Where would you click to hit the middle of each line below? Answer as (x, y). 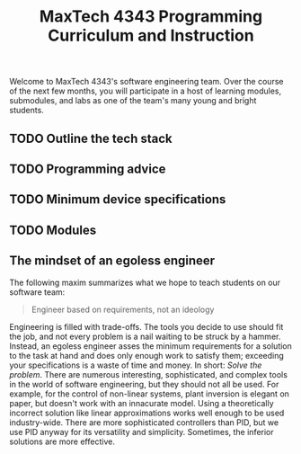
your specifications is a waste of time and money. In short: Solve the (136, 365)
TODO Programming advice (88, 169)
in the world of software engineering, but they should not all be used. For (144, 384)
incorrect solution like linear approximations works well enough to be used (147, 413)
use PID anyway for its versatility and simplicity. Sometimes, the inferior (142, 432)
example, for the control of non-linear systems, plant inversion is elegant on (150, 394)
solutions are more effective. (62, 441)
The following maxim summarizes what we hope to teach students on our (145, 282)
